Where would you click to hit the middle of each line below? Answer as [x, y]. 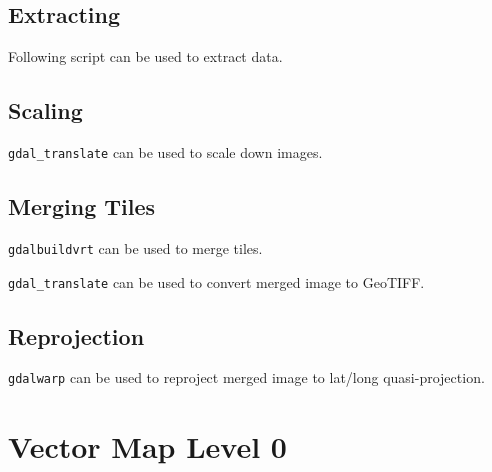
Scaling [45, 110]
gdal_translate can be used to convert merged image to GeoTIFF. [216, 281]
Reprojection [76, 335]
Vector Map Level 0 [147, 446]
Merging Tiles [82, 206]
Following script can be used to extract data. [145, 56]
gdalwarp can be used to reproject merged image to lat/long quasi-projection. [246, 377]
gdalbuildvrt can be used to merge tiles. [135, 247]
